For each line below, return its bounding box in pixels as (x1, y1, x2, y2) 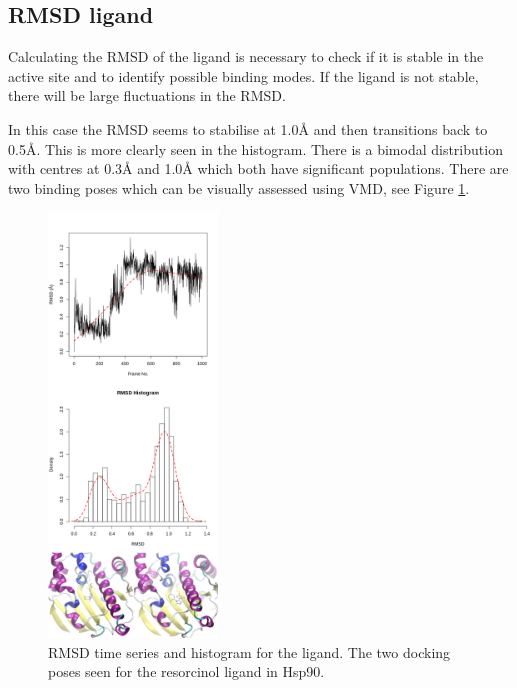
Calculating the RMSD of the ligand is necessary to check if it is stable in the (8, 46, 484, 67)
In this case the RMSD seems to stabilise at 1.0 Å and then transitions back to (8, 118, 488, 139)
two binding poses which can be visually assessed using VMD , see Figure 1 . (8, 177, 470, 198)
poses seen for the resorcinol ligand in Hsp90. (48, 661, 325, 682)
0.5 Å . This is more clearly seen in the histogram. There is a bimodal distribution (8, 138, 503, 159)
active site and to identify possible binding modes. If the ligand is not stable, (8, 65, 479, 86)
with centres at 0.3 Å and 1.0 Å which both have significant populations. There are (8, 158, 509, 179)
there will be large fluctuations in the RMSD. (8, 85, 286, 106)
